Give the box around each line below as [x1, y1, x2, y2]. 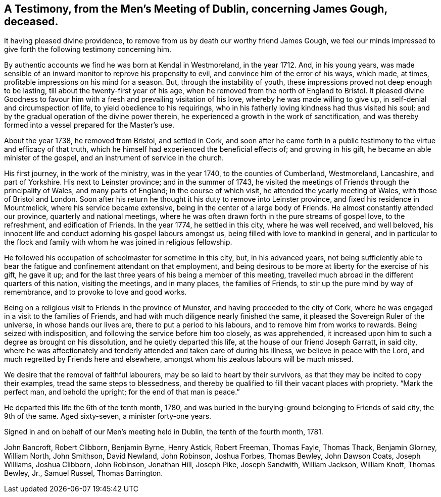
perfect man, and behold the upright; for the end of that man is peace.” [4, 388, 240, 397]
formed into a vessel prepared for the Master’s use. [4, 121, 174, 130]
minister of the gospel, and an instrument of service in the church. [4, 153, 224, 162]
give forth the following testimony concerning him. [4, 45, 172, 54]
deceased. [4, 15, 59, 28]
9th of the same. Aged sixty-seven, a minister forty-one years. [4, 412, 212, 421]
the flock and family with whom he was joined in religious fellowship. [4, 238, 232, 247]
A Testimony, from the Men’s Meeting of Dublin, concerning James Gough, [4, 3, 387, 15]
